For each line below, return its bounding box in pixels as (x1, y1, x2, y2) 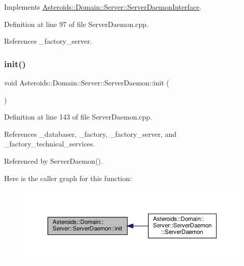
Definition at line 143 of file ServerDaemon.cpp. (4, 111, 152, 122)
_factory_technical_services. (4, 138, 95, 149)
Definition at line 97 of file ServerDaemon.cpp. (4, 18, 148, 29)
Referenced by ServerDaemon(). (4, 155, 103, 166)
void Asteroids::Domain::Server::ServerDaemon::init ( (4, 77, 169, 87)
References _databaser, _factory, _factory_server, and (4, 128, 176, 139)
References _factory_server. (4, 36, 92, 46)
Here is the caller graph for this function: (4, 172, 132, 183)
